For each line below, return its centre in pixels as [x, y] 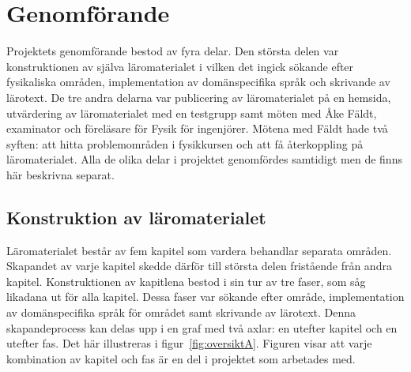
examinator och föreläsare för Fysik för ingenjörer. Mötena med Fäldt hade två [197, 128]
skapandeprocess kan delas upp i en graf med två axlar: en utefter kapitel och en [202, 327]
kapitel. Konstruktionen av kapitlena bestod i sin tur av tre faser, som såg [186, 281]
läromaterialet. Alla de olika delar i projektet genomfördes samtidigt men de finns [204, 159]
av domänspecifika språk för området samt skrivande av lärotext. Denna [181, 312]
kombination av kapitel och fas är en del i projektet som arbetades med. [181, 358]
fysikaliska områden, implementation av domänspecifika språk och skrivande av [198, 82]
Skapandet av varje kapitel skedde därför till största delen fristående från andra [199, 266]
